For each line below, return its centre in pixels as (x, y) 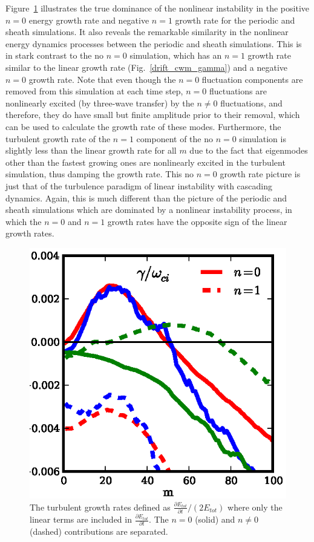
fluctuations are (238, 91)
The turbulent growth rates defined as (100, 507)
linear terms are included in (81, 519)
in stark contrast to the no (55, 55)
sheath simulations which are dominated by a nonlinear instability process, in (149, 210)
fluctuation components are (252, 79)
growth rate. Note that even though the (102, 79)
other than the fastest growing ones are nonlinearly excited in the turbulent (146, 162)
